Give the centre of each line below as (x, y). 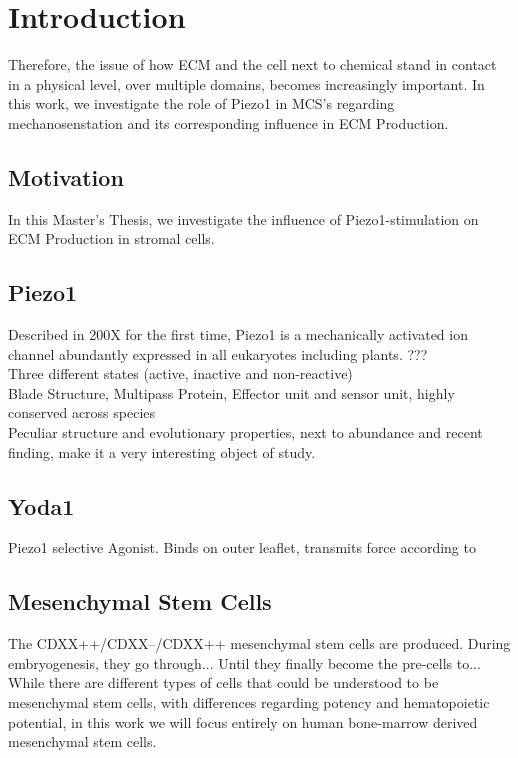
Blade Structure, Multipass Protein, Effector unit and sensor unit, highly (231, 392)
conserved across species (82, 412)
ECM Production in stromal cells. (111, 238)
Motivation (66, 176)
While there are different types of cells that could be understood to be (223, 682)
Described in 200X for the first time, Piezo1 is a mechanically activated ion (238, 334)
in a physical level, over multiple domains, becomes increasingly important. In (246, 83)
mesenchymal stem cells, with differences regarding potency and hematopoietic (249, 702)
